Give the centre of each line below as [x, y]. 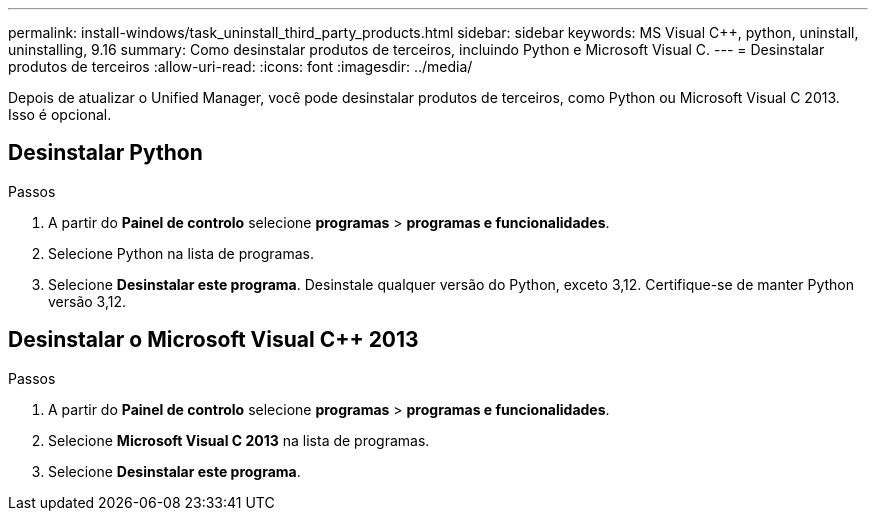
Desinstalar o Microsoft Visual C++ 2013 [213, 340]
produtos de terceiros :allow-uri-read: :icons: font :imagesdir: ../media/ [240, 66]
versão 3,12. [87, 301]
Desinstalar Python [105, 153]
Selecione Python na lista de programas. [181, 253]
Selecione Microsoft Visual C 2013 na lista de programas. [239, 440]
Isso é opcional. [60, 114]
